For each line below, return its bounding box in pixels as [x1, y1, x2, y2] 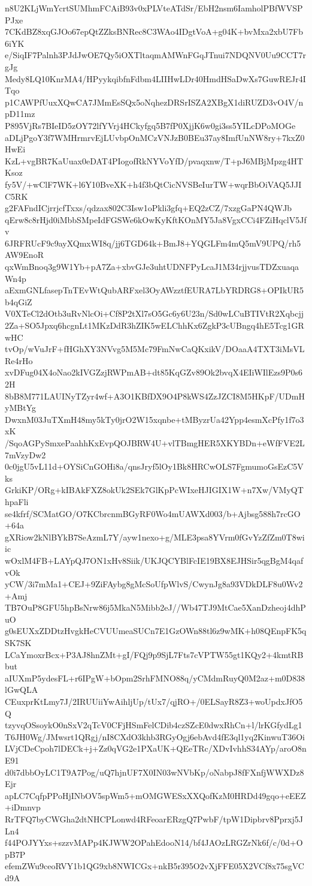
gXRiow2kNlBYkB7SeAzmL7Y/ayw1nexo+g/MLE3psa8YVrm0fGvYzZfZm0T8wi [5, 530, 305, 543]
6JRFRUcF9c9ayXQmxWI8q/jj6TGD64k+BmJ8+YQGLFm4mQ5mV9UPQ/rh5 [5, 236, 301, 249]
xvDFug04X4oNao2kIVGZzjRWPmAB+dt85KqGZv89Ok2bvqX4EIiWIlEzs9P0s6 [5, 366, 303, 379]
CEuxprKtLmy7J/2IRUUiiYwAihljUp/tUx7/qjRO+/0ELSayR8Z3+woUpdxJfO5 [5, 695, 303, 708]
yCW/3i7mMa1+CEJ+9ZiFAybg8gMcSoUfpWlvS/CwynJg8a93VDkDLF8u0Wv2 [5, 578, 303, 590]
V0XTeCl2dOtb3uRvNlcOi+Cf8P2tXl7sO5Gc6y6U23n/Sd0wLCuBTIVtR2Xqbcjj [5, 307, 304, 320]
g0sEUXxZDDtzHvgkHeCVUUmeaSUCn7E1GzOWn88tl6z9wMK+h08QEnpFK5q [5, 624, 307, 637]
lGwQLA [5, 683, 38, 696]
